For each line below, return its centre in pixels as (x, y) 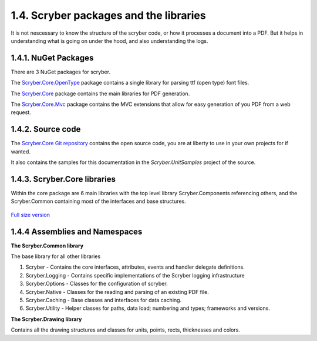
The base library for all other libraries (56, 256)
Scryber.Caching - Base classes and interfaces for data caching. (104, 300)
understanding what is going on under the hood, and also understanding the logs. (109, 41)
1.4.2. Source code (46, 129)
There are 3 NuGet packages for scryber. (61, 72)
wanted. (21, 151)
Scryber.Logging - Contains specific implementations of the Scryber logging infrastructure (135, 275)
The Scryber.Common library (47, 245)
